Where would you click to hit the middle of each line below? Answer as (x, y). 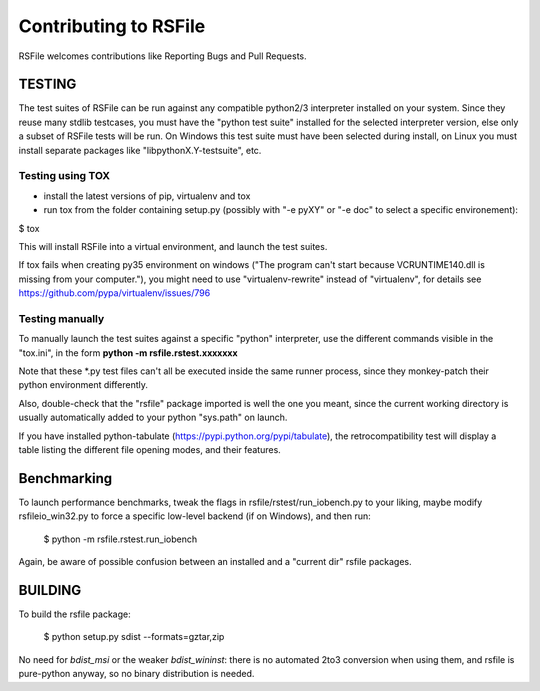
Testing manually (61, 318)
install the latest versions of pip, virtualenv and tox (147, 196)
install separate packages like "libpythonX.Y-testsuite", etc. (140, 150)
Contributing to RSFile (112, 26)
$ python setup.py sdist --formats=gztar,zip (134, 637)
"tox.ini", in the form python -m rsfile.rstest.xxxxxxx (128, 352)
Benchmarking (65, 478)
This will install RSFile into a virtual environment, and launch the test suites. (173, 246)
